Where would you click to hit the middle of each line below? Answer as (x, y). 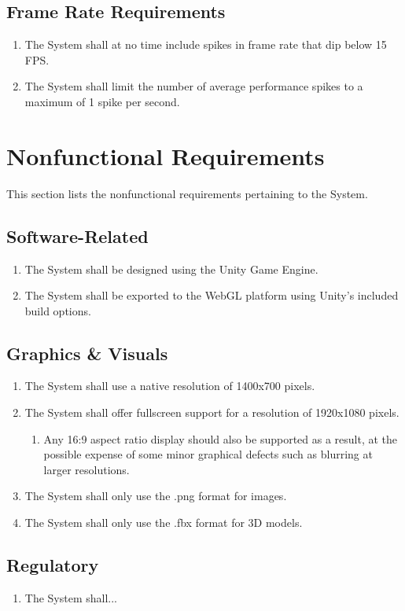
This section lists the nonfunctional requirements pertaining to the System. (187, 193)
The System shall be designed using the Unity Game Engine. (171, 269)
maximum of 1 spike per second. (102, 101)
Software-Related (77, 236)
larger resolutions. (87, 469)
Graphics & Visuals (87, 353)
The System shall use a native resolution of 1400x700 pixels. (170, 386)
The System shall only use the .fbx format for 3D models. (164, 523)
